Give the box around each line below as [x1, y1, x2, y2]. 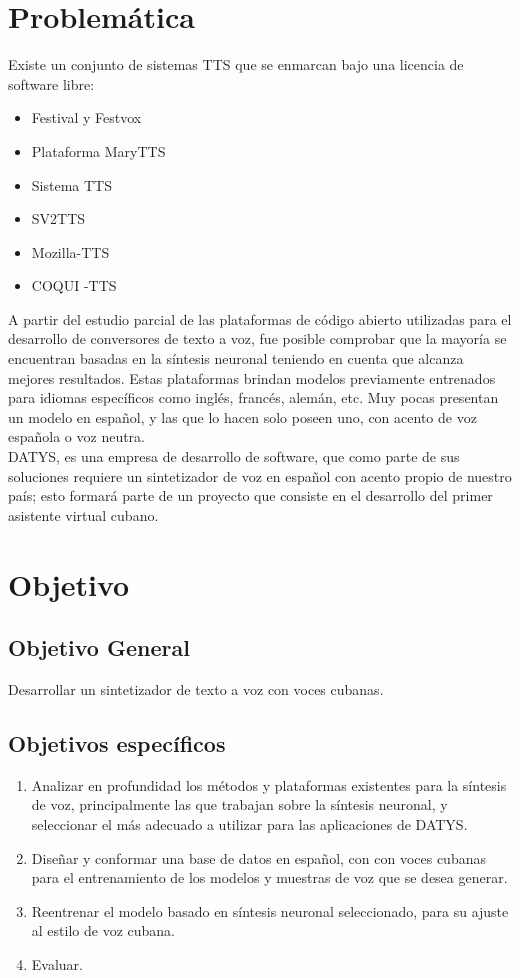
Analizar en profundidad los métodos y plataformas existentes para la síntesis [31, 774, 507, 795]
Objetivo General [8, 632, 190, 663]
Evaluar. [31, 953, 83, 974]
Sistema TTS [31, 174, 112, 195]
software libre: [8, 73, 95, 94]
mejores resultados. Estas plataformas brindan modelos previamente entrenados [8, 367, 496, 388]
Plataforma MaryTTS [31, 140, 166, 161]
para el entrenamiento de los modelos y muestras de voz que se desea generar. [31, 867, 508, 888]
